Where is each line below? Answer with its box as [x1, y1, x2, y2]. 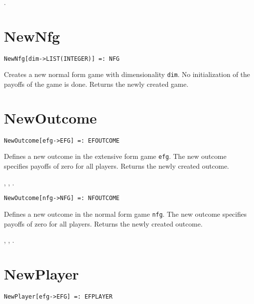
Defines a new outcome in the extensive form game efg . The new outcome [4, 151, 227, 161]
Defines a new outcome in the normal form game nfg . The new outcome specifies [4, 208, 247, 219]
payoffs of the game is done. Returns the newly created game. [4, 79, 188, 89]
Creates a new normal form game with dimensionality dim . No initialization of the [4, 69, 250, 79]
